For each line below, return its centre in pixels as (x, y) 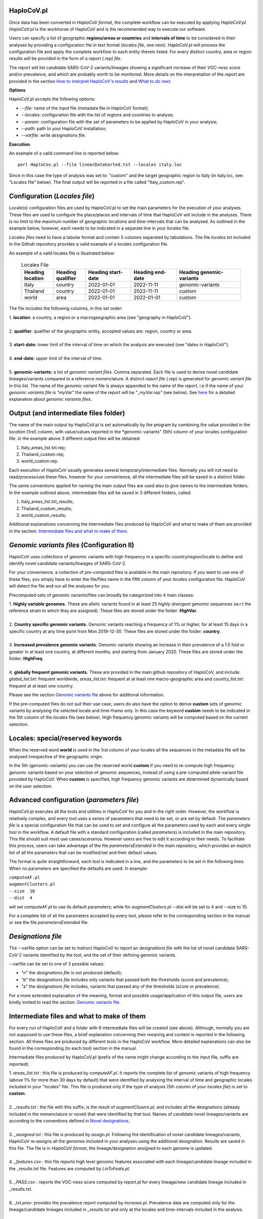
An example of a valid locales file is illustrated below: (62, 253)
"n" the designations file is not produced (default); (72, 973)
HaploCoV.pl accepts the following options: (52, 99)
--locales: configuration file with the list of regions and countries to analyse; (97, 115)
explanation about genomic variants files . (50, 399)
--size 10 (22, 891)
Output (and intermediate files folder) (67, 413)
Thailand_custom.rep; (43, 454)
